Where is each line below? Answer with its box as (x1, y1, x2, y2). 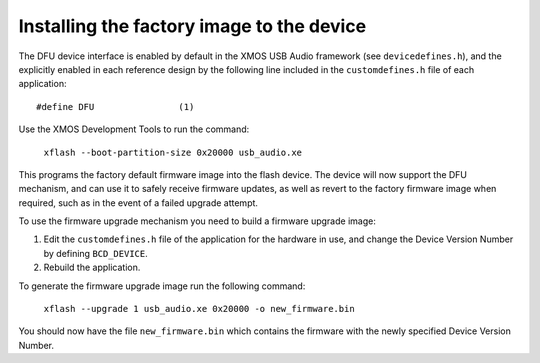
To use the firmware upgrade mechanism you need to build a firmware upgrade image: (18, 215, 377, 227)
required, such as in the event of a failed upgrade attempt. (18, 196, 259, 209)
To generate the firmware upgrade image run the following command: (18, 280, 306, 292)
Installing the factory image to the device (18, 15, 367, 37)
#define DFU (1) (36, 101, 195, 112)
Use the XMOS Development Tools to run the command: (18, 123, 250, 135)
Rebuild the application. (43, 261, 141, 274)
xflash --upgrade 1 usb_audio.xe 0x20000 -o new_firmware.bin (43, 303, 355, 315)
